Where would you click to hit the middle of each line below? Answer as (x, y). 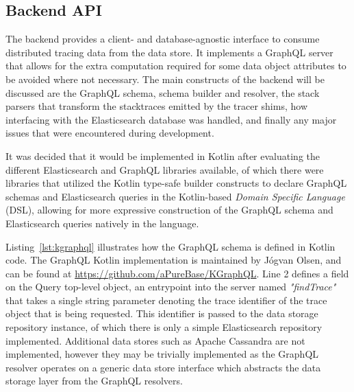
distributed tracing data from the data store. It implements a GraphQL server (169, 52)
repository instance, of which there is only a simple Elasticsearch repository (164, 327)
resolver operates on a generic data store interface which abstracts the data (163, 367)
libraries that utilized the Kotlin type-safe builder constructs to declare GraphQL (176, 183)
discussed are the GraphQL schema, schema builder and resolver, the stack (163, 92)
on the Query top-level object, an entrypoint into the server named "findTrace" (171, 287)
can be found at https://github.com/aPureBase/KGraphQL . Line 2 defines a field (177, 273)
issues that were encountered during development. (110, 133)
